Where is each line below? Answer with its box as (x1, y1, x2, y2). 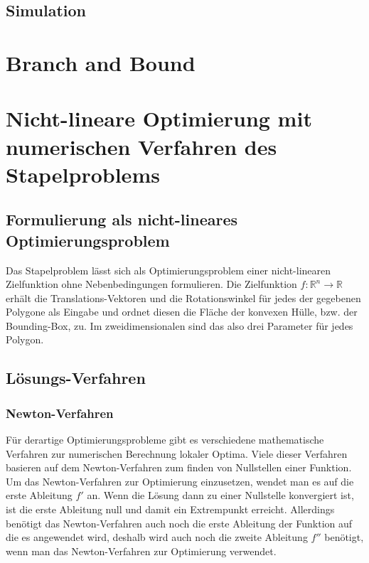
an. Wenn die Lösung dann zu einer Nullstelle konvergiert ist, (87, 488, 354, 503)
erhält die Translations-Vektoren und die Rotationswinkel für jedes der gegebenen (6, 290, 361, 305)
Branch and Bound (6, 48, 196, 77)
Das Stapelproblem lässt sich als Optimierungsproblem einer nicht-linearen (6, 262, 331, 277)
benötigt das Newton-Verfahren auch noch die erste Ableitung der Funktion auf (6, 515, 353, 530)
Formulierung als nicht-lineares (6, 208, 238, 230)
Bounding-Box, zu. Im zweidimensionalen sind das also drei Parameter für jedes (6, 318, 353, 333)
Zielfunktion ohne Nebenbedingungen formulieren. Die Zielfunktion (6, 277, 297, 291)
